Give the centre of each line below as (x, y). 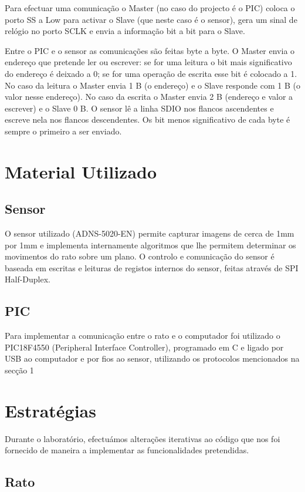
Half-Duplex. (28, 279)
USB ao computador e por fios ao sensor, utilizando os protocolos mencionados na (152, 358)
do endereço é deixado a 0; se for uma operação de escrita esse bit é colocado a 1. (151, 73)
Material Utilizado (81, 171)
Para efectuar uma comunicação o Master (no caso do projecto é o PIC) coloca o (150, 8)
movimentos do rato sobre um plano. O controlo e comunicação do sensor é (140, 256)
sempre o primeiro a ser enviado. (63, 131)
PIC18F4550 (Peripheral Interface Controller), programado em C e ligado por (144, 347)
